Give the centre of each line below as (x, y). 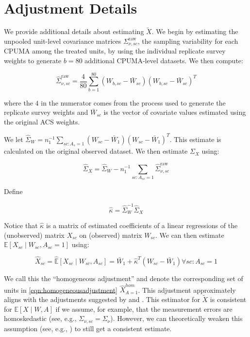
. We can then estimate (190, 235)
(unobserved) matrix (34, 235)
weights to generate (33, 60)
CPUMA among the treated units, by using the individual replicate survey (115, 51)
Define (13, 191)
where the (18, 102)
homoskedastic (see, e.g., (40, 318)
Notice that (21, 225)
